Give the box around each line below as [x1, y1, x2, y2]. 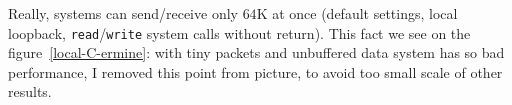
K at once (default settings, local [256, 3, 458, 23]
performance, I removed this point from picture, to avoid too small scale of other [8, 61, 503, 82]
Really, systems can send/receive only [8, 3, 238, 23]
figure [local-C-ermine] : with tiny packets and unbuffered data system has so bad [8, 42, 505, 63]
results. [8, 81, 52, 102]
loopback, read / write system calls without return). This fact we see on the [8, 22, 471, 43]
